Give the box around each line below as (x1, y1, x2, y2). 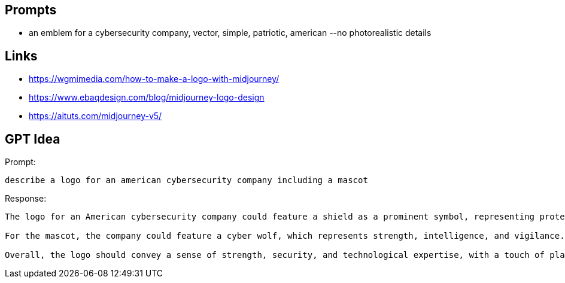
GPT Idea (5, 131, 60, 147)
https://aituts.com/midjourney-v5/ (29, 111, 162, 121)
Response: (5, 193, 47, 204)
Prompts (5, 2, 57, 17)
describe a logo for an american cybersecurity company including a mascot (5, 175, 368, 185)
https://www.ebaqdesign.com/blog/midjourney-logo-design (29, 92, 265, 103)
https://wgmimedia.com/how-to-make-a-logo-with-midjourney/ (29, 74, 280, 84)
